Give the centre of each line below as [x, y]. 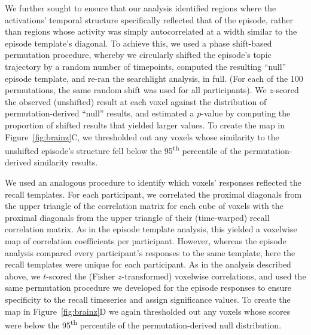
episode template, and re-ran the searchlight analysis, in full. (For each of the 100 [154, 78]
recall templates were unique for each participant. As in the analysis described [148, 264]
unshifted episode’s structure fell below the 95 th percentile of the [123, 150]
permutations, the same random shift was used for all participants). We [136, 90]
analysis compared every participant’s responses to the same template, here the [150, 252]
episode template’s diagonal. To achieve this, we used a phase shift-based [138, 43]
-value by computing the [246, 113]
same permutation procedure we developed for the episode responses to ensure [148, 288]
